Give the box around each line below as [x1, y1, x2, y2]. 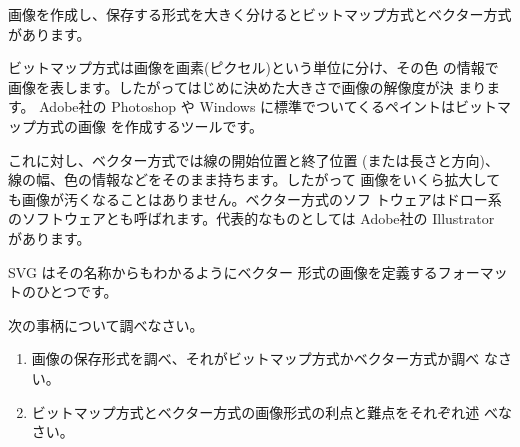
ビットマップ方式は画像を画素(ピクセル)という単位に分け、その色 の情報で [8, 57, 499, 78]
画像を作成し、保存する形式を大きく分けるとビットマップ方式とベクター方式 [8, 4, 512, 24]
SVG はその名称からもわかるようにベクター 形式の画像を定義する [8, 261, 438, 282]
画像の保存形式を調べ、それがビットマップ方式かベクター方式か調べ [31, 348, 480, 369]
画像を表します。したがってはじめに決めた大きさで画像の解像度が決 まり [8, 76, 487, 97]
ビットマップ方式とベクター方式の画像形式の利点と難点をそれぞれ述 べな [31, 401, 512, 422]
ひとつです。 [35, 281, 118, 302]
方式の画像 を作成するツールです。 [35, 115, 263, 136]
